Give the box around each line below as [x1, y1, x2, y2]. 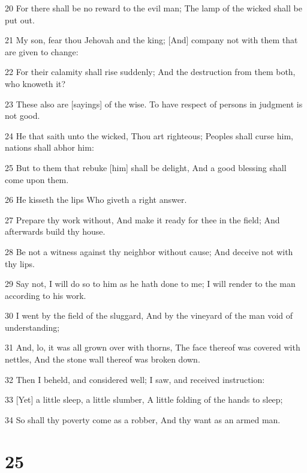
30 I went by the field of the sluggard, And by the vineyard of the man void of [5, 309, 293, 322]
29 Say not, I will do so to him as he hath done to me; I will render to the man [5, 277, 296, 290]
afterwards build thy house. [5, 225, 106, 238]
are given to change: [5, 45, 79, 58]
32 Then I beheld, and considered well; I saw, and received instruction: [5, 373, 265, 385]
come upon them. [5, 173, 69, 185]
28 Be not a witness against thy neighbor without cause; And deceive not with [5, 245, 293, 258]
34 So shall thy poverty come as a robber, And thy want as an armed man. [5, 413, 281, 426]
